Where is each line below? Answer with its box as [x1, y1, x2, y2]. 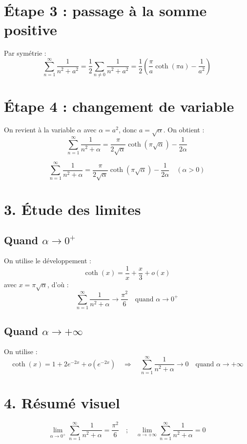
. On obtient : [163, 125, 205, 135]
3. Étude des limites [4, 199, 141, 219]
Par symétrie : [4, 48, 46, 58]
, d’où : [47, 279, 69, 289]
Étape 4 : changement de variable [4, 96, 234, 116]
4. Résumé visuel [4, 393, 120, 413]
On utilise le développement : [4, 255, 91, 266]
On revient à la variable [4, 125, 75, 135]
